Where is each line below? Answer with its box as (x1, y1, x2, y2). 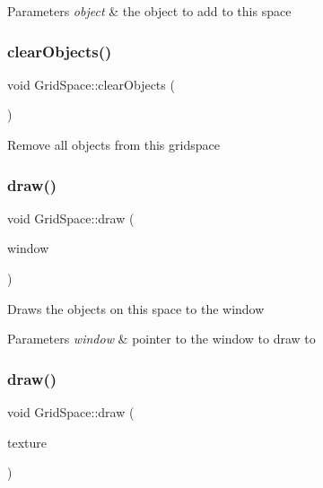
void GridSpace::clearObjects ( (7, 74, 175, 93)
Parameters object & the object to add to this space (7, 2, 292, 20)
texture (7, 432, 47, 451)
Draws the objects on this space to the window (7, 299, 265, 318)
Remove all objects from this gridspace (7, 135, 220, 153)
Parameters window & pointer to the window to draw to (7, 329, 316, 348)
